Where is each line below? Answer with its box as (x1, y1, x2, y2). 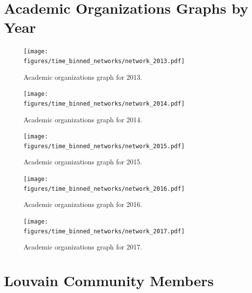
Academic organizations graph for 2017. (23, 242, 142, 252)
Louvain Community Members (4, 270, 214, 291)
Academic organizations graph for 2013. (23, 71, 142, 82)
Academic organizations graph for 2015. (23, 157, 142, 167)
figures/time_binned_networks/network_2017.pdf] (23, 227, 185, 235)
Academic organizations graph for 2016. (23, 199, 142, 209)
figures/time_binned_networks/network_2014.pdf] (23, 100, 185, 107)
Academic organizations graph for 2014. (23, 114, 142, 124)
